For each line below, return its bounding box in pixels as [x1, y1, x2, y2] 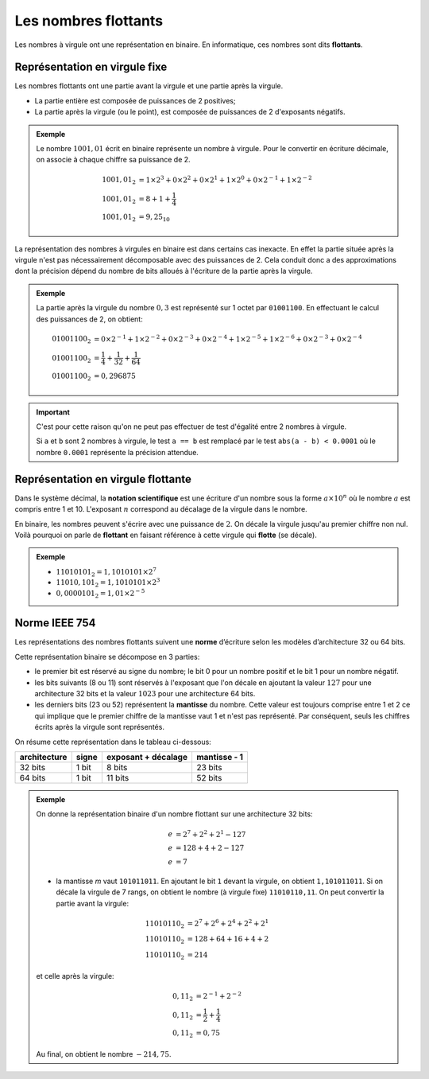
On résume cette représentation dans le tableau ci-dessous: [14, 737, 212, 746]
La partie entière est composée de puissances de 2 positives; [34, 95, 236, 105]
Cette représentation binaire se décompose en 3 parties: [14, 652, 200, 661]
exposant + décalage [106, 751, 188, 762]
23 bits [195, 762, 222, 773]
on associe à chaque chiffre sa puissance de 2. [36, 155, 191, 165]
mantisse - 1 [195, 751, 244, 762]
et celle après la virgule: [36, 971, 114, 980]
